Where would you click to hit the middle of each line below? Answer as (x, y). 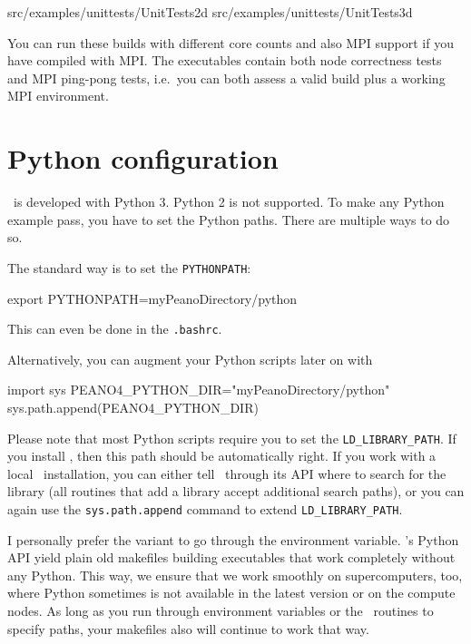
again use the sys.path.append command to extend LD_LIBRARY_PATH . (205, 509)
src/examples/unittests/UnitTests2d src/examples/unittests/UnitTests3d (210, 12)
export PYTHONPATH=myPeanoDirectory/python (152, 298)
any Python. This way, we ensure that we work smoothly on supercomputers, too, (235, 575)
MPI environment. (58, 96)
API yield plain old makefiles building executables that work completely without (231, 557)
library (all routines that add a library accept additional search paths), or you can (236, 491)
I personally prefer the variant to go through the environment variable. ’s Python (233, 539)
